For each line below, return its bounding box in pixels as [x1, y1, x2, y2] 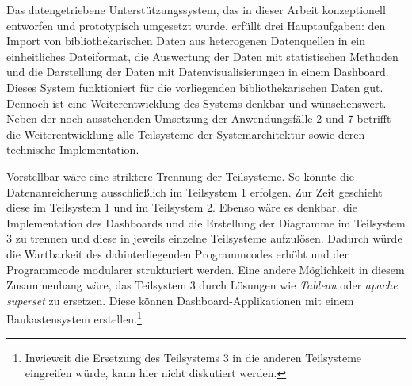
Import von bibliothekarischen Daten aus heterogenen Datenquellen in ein [6, 32, 365, 49]
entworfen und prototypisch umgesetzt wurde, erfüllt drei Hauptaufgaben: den [6, 17, 386, 33]
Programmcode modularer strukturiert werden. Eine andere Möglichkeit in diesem [6, 261, 405, 277]
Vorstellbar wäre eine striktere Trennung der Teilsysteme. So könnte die [6, 167, 354, 184]
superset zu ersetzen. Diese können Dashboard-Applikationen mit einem [6, 292, 354, 308]
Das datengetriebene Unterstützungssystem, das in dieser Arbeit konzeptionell [6, 2, 386, 17]
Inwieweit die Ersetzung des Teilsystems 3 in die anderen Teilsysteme [25, 349, 362, 365]
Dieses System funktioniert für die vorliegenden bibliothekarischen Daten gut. [6, 78, 383, 95]
